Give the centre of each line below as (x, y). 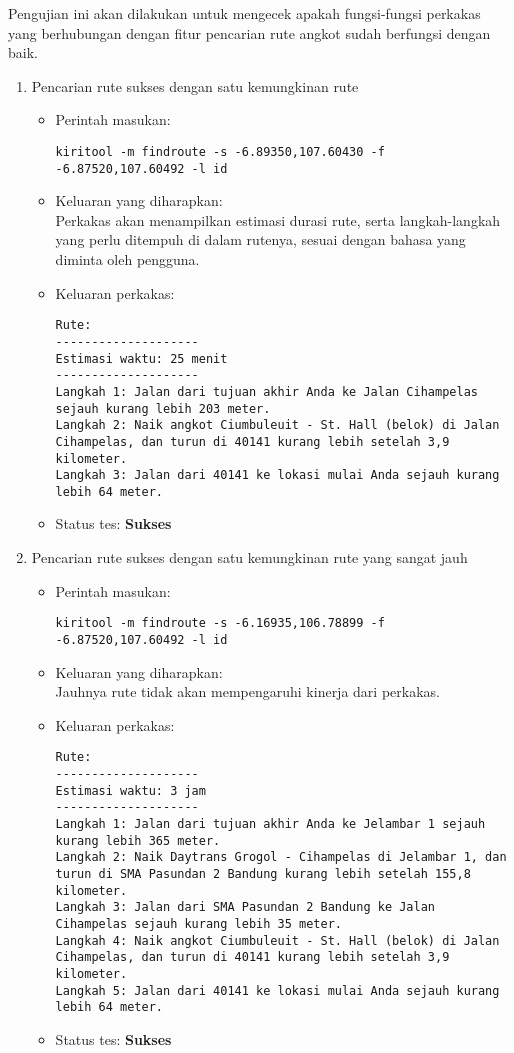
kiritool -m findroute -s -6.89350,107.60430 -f (220, 151)
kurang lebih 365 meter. (138, 840)
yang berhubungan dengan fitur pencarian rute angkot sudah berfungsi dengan (249, 32)
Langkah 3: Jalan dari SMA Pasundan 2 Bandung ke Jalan (245, 907)
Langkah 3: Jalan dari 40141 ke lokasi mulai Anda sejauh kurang (277, 475)
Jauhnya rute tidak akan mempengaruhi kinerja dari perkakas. (247, 691)
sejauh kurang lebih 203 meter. (163, 408)
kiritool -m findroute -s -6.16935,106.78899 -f (220, 623)
